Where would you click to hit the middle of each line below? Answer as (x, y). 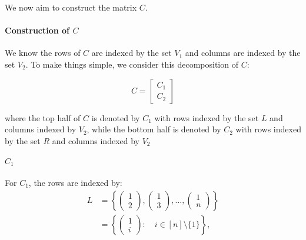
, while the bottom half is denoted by (154, 129)
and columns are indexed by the (243, 53)
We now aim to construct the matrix (71, 7)
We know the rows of (43, 53)
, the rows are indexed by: (75, 183)
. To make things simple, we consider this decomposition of (132, 64)
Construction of (37, 30)
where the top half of (43, 117)
